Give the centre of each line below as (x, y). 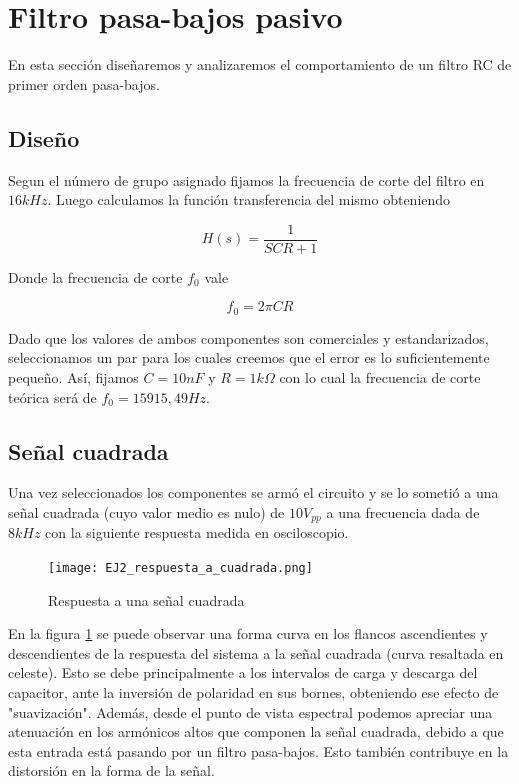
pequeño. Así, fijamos (73, 377)
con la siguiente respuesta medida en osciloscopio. (197, 532)
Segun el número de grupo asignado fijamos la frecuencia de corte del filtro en (246, 179)
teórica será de (52, 396)
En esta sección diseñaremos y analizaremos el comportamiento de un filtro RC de (260, 64)
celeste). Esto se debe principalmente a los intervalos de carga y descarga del (243, 672)
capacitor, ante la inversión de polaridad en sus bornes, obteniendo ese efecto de (253, 692)
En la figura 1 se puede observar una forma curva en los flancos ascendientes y (248, 633)
